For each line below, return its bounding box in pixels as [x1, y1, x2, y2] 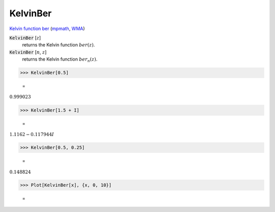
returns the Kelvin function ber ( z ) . [22, 42, 95, 48]
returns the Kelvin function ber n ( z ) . [22, 56, 98, 63]
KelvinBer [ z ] [9, 35, 41, 41]
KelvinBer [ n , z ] [9, 49, 47, 55]
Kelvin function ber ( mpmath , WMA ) [9, 25, 85, 32]
